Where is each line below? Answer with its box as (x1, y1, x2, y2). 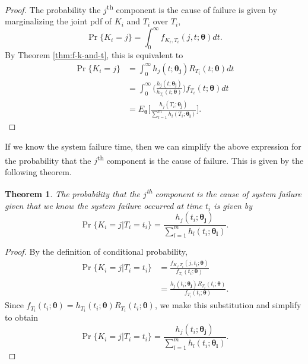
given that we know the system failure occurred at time (5, 199, 202, 211)
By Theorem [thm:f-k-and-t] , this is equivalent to (5, 49, 183, 61)
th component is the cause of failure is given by (106, 2, 278, 15)
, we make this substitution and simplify (154, 299, 301, 311)
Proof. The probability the (5, 3, 101, 15)
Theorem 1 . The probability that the (5, 188, 140, 200)
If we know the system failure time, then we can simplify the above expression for (5, 140, 301, 152)
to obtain (5, 311, 39, 324)
